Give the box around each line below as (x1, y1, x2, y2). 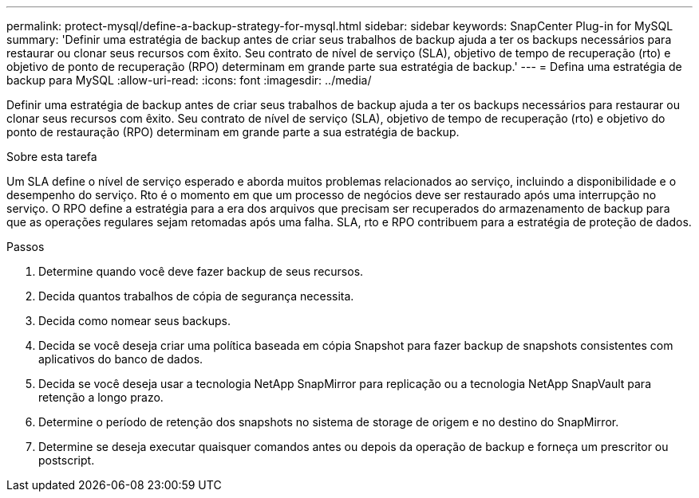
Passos (6, 240, 45, 253)
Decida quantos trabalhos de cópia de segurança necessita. (38, 289, 354, 303)
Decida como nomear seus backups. (38, 314, 231, 327)
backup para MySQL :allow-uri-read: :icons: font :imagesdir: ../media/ (6, 73, 372, 87)
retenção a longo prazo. (38, 390, 164, 404)
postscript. (38, 453, 95, 467)
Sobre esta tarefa (6, 150, 97, 163)
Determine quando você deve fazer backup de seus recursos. (38, 265, 364, 278)
